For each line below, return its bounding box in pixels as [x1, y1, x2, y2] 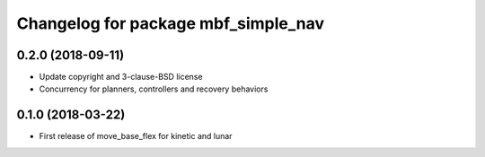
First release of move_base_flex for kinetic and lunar [39, 131, 233, 142]
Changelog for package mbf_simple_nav [16, 13, 325, 33]
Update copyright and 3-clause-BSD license [39, 72, 203, 83]
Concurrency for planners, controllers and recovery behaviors [39, 83, 269, 94]
